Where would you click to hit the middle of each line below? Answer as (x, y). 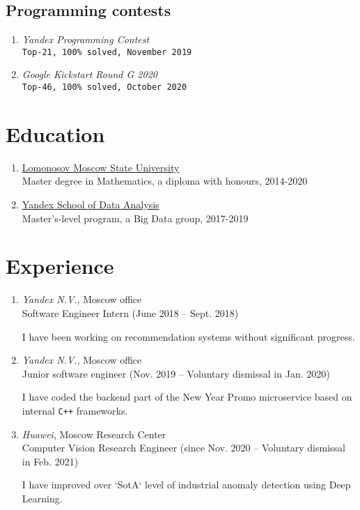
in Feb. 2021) (50, 461)
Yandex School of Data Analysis (91, 204)
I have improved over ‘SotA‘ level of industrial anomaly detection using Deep (186, 485)
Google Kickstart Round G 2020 (89, 74)
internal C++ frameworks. (75, 410)
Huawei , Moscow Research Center (94, 434)
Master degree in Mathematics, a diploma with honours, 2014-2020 (165, 181)
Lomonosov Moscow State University (101, 167)
